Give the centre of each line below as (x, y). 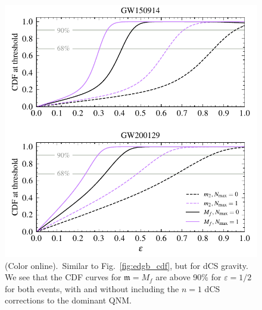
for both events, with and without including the (92, 288)
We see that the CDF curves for (63, 277)
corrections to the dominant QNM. (68, 300)
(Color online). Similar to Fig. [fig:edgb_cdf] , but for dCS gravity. (127, 265)
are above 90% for (188, 277)
